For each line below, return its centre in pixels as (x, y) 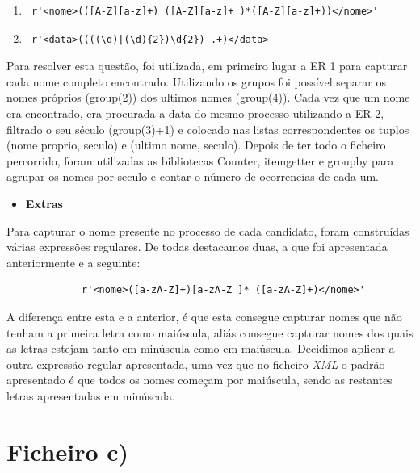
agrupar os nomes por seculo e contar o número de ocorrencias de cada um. (193, 176)
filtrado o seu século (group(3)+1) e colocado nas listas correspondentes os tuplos (208, 129)
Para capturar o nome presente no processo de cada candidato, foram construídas (208, 230)
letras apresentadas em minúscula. (91, 395)
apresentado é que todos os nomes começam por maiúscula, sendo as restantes (199, 380)
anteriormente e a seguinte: (73, 262)
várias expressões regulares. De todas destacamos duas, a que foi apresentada (197, 247)
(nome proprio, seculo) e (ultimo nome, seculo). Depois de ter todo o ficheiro (196, 145)
